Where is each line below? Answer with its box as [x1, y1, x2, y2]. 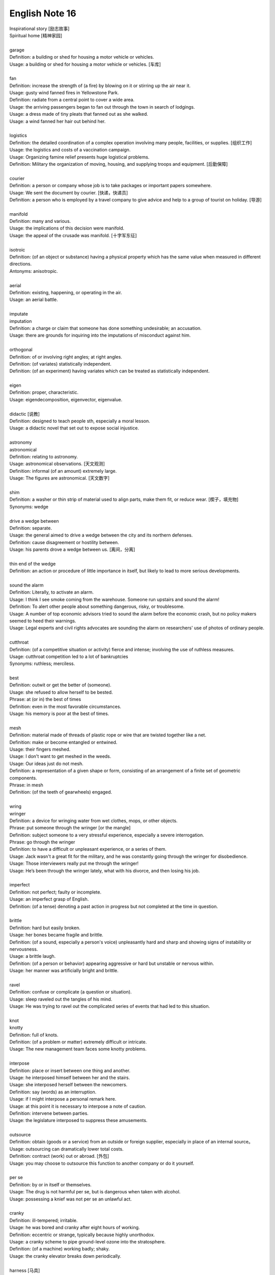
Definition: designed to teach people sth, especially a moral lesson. [9, 418, 150, 424]
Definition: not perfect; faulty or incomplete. [9, 889, 102, 895]
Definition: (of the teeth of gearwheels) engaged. [9, 789, 112, 795]
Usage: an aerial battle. [9, 296, 58, 303]
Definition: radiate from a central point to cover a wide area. [9, 97, 135, 103]
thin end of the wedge [9, 560, 56, 567]
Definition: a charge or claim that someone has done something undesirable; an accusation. [9, 325, 202, 331]
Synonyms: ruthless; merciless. [9, 660, 75, 667]
